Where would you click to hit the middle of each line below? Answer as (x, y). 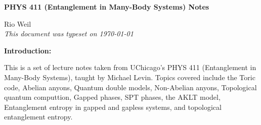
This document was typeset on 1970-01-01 (69, 34)
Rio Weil (18, 23)
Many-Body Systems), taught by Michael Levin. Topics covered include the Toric (130, 77)
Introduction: (28, 50)
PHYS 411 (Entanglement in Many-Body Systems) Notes (107, 7)
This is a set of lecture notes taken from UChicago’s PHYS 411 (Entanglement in (130, 67)
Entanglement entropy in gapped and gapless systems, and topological (113, 107)
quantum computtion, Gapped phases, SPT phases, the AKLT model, (112, 97)
